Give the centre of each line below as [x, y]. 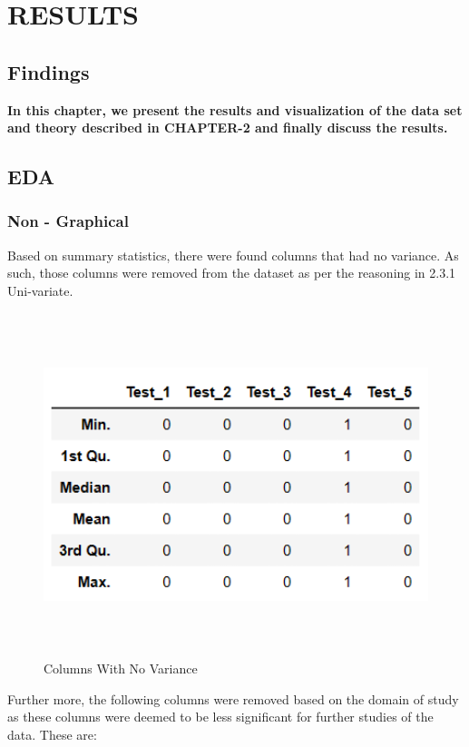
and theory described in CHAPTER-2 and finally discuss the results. [228, 128]
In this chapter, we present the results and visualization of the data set [235, 109]
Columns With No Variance [121, 668]
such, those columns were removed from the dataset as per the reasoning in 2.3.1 [232, 273]
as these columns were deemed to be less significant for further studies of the [220, 717]
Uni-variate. [40, 290]
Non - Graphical [68, 221]
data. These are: [52, 734]
